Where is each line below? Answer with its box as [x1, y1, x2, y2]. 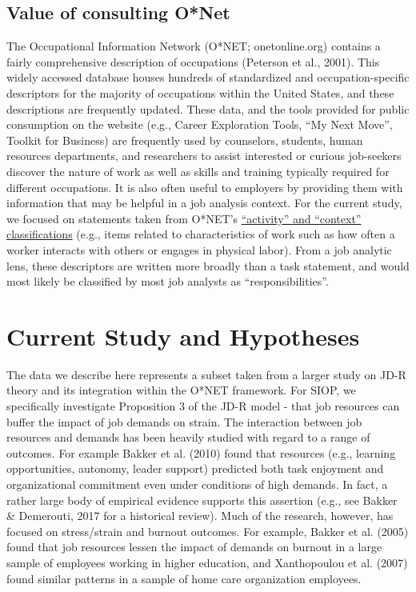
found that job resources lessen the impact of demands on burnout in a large [6, 538, 382, 555]
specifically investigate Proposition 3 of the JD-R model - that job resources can [6, 398, 400, 414]
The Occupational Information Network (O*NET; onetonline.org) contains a [6, 38, 381, 54]
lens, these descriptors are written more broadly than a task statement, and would [6, 257, 410, 274]
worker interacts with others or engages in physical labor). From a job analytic [6, 241, 392, 258]
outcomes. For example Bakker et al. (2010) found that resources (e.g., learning [6, 444, 396, 461]
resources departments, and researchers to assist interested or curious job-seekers [6, 147, 402, 164]
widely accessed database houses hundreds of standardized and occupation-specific [6, 69, 410, 86]
